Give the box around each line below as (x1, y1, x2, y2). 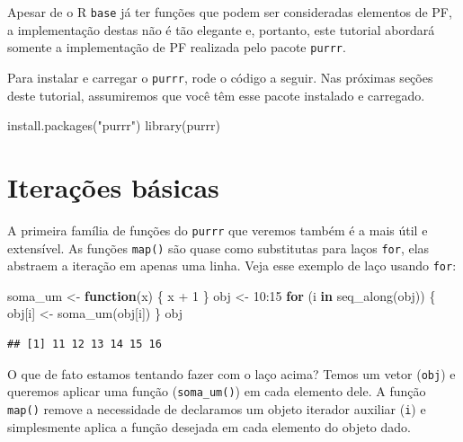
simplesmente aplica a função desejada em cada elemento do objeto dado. (7, 417, 411, 436)
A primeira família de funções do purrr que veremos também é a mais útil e (7, 220, 428, 239)
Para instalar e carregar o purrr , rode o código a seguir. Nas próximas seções (7, 67, 433, 86)
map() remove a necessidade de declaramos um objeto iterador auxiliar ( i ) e (7, 399, 426, 418)
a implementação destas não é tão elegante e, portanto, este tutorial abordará (7, 20, 435, 39)
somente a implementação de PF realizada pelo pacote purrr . (7, 38, 346, 57)
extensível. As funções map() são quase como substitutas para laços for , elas (7, 238, 430, 257)
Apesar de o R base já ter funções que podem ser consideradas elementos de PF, (7, 3, 452, 21)
